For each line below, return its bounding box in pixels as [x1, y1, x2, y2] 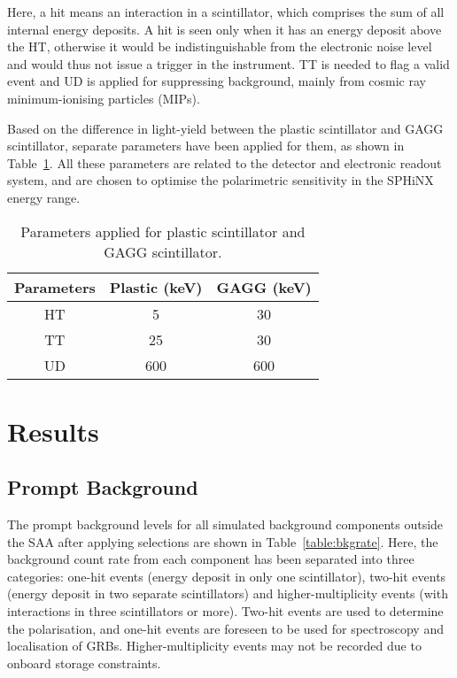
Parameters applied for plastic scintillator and [20, 220, 306, 242]
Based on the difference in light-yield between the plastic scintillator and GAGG [7, 119, 444, 137]
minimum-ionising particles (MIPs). [7, 89, 200, 107]
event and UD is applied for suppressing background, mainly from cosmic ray [7, 72, 426, 90]
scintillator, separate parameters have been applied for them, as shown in [7, 136, 405, 155]
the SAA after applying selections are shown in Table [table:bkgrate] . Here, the [7, 532, 438, 551]
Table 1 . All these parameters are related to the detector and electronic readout [7, 153, 442, 172]
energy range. [7, 188, 81, 206]
